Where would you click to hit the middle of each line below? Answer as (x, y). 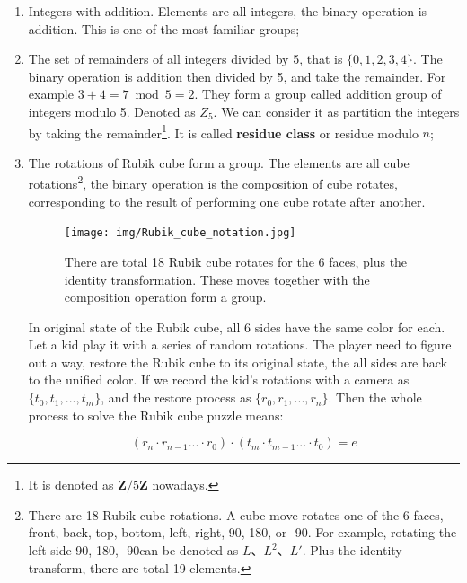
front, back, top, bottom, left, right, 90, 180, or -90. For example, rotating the (242, 532)
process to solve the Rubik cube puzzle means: (156, 415)
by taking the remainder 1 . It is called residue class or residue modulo (223, 131)
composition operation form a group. (165, 297)
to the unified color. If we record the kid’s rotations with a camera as (219, 380)
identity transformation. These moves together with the (217, 279)
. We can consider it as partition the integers (336, 111)
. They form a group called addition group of (318, 94)
